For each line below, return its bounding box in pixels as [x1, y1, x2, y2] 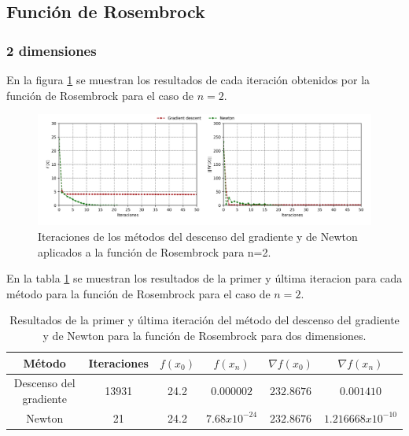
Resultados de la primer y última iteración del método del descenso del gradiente [9, 312, 400, 328]
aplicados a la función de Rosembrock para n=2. [38, 243, 271, 260]
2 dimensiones [6, 40, 97, 60]
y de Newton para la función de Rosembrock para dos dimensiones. [42, 327, 367, 343]
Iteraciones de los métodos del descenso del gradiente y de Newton [38, 227, 358, 244]
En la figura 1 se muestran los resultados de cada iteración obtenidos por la [6, 72, 370, 87]
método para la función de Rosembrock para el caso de [6, 285, 271, 301]
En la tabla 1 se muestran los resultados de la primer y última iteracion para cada [6, 270, 403, 286]
